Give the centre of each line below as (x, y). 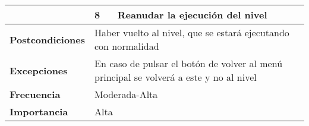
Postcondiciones (48, 39)
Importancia (39, 111)
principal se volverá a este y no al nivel (176, 77)
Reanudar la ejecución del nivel (192, 15)
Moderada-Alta (126, 94)
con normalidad (127, 46)
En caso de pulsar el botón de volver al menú (189, 63)
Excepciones (39, 70)
